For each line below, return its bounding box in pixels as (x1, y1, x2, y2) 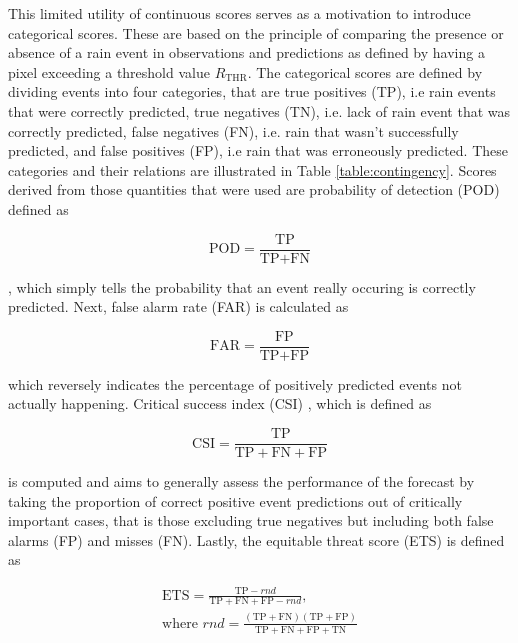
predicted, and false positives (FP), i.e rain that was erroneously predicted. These (8, 140, 508, 161)
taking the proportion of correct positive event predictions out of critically (8, 490, 463, 511)
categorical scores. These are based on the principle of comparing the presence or (8, 22, 504, 43)
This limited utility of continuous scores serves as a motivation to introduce (8, 3, 471, 23)
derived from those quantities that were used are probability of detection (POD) (8, 179, 500, 200)
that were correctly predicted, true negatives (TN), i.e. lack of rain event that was (8, 100, 511, 121)
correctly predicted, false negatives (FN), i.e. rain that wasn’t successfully (8, 120, 459, 141)
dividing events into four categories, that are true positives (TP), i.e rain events (8, 81, 496, 102)
